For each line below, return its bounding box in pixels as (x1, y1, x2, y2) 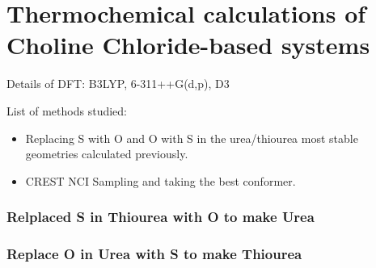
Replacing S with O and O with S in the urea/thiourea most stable (25, 129, 358, 146)
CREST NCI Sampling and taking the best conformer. (25, 172, 296, 189)
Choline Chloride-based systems (6, 28, 370, 61)
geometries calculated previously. (25, 145, 188, 162)
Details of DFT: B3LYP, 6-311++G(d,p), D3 (6, 75, 230, 92)
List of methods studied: (6, 102, 127, 119)
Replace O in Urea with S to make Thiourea (6, 244, 302, 264)
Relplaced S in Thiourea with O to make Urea (6, 207, 315, 227)
